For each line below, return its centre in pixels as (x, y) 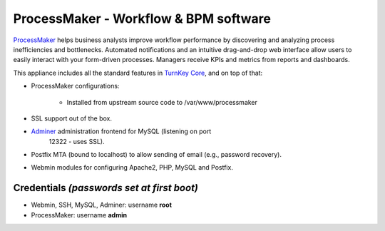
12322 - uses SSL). (77, 141)
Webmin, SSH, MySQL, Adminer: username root (102, 205)
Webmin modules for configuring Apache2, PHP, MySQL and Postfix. (132, 168)
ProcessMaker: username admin (79, 215)
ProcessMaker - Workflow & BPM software (142, 19)
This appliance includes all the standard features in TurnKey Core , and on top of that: (138, 73)
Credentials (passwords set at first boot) (106, 188)
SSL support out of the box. (72, 118)
